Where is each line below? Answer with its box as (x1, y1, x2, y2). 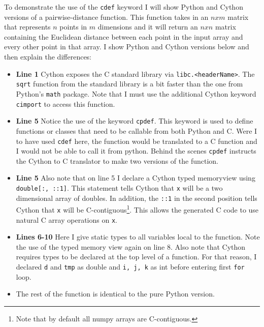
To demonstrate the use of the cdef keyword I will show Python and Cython (4, 2, 243, 12)
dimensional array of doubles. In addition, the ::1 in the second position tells (16, 192, 257, 203)
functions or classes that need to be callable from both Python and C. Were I (16, 125, 257, 136)
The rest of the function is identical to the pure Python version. (16, 288, 215, 299)
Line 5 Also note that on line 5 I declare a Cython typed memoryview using (16, 172, 255, 183)
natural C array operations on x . (16, 214, 117, 225)
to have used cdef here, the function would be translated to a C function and (16, 135, 257, 146)
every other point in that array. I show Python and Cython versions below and (4, 41, 249, 52)
